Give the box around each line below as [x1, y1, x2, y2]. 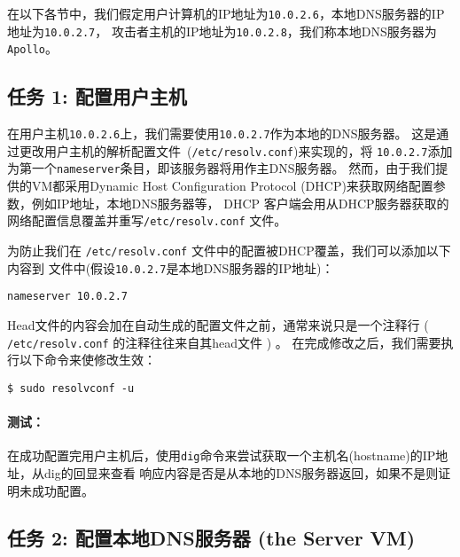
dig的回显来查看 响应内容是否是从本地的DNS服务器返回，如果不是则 [43, 463, 439, 482]
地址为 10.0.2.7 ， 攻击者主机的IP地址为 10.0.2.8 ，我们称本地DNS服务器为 [7, 21, 437, 40]
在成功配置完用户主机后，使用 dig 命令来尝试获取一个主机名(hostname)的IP [7, 446, 436, 465]
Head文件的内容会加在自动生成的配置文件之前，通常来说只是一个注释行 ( [7, 315, 429, 333]
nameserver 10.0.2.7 [7, 290, 129, 303]
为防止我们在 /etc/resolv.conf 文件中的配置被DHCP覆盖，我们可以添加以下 [7, 240, 451, 259]
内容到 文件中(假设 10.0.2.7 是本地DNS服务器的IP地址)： [7, 258, 334, 277]
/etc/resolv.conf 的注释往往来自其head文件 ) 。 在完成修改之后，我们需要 [7, 333, 441, 351]
